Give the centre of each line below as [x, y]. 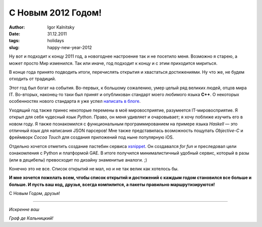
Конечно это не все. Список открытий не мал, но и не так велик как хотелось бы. [94, 169]
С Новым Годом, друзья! [34, 194]
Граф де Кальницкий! [31, 218]
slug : [14, 47]
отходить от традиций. [33, 79]
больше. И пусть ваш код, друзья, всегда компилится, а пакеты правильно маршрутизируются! [112, 184]
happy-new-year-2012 [70, 47]
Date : [15, 33]
